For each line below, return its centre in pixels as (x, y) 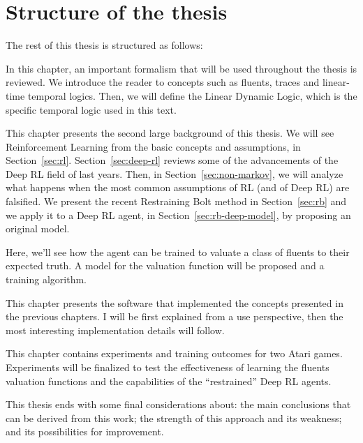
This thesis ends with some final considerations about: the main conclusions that (178, 404)
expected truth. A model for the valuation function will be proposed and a (165, 265)
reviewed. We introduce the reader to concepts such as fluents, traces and (163, 82)
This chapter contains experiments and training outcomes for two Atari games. (174, 353)
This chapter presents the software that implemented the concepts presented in (175, 302)
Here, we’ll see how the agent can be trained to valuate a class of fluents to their (178, 251)
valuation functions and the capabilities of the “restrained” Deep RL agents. (169, 381)
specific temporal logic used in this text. (91, 109)
